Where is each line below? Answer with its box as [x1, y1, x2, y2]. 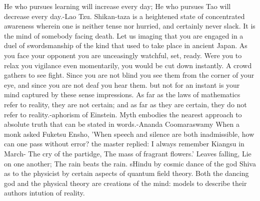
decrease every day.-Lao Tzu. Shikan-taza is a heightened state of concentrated [4, 11, 245, 21]
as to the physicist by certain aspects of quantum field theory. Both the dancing [4, 168, 249, 178]
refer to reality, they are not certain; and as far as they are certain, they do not [4, 99, 247, 109]
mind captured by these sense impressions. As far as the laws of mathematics [4, 89, 240, 100]
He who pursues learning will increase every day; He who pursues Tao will [4, 1, 231, 11]
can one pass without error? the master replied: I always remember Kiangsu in [4, 138, 244, 149]
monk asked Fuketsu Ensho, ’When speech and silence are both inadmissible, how [4, 128, 254, 139]
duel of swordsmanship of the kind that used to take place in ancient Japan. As [4, 40, 247, 51]
